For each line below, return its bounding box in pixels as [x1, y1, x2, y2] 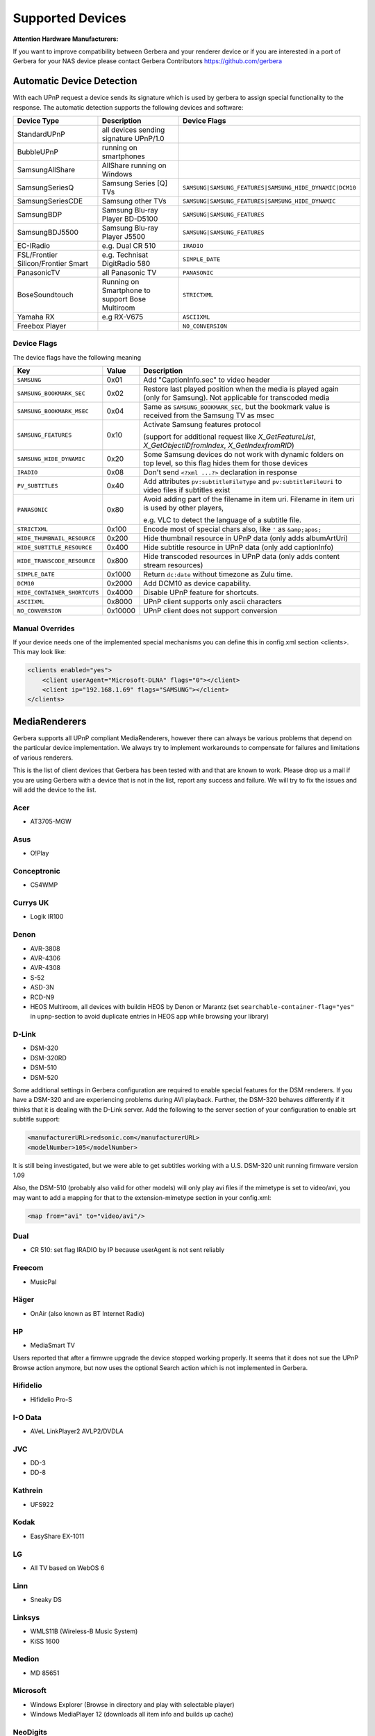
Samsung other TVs [101, 197, 167, 206]
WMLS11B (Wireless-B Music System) [30, 1627, 138, 1635]
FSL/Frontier [17, 250, 58, 260]
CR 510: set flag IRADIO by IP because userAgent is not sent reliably [30, 1246, 225, 1254]
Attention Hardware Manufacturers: [12, 35, 119, 43]
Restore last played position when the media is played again [143, 384, 339, 394]
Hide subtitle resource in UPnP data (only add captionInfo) [143, 542, 334, 552]
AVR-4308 [30, 964, 60, 972]
